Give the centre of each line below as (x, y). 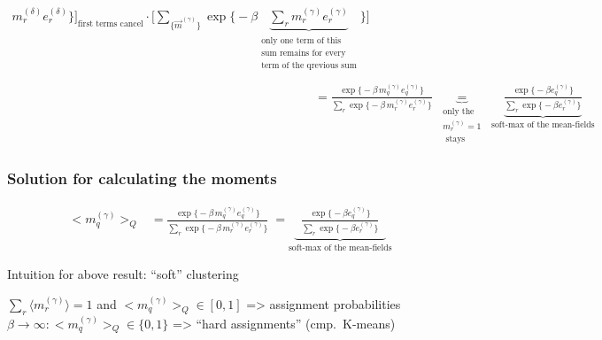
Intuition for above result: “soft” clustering (123, 274)
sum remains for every (304, 53)
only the (459, 111)
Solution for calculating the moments (142, 178)
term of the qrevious (300, 66)
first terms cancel (110, 23)
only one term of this (301, 40)
